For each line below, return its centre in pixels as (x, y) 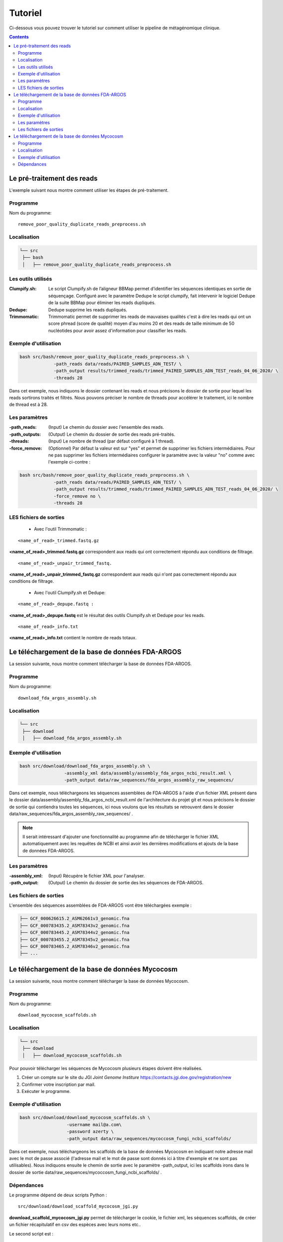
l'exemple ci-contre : (69, 462)
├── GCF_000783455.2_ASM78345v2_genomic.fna (75, 939)
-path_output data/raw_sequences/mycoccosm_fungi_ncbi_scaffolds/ (149, 1138)
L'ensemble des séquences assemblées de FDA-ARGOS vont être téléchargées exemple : (100, 905)
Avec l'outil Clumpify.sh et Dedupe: (70, 592)
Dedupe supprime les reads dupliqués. (88, 310)
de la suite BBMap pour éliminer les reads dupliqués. (102, 303)
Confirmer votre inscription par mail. (59, 1084)
